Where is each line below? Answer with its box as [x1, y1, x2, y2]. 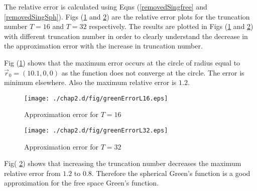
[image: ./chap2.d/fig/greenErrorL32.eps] [24, 127, 168, 134]
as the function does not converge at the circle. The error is [61, 67, 244, 77]
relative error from [4, 167, 61, 178]
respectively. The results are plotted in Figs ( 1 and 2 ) [89, 21, 253, 31]
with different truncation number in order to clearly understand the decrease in [4, 30, 248, 41]
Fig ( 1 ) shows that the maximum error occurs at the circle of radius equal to [4, 57, 240, 67]
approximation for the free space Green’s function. [4, 177, 159, 188]
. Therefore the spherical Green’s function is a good [91, 167, 250, 178]
